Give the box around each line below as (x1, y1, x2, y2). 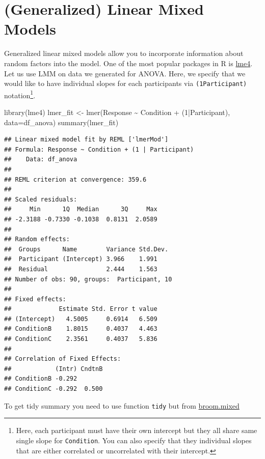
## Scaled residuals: (4, 195, 77, 203)
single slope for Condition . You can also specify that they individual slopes (16, 435, 252, 445)
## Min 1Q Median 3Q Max (4, 206, 157, 213)
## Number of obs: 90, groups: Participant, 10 (4, 275, 172, 283)
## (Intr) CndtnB (4, 365, 103, 372)
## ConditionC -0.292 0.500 (4, 385, 103, 393)
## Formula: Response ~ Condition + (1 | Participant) (4, 146, 194, 153)
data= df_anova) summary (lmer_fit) (4, 117, 119, 127)
